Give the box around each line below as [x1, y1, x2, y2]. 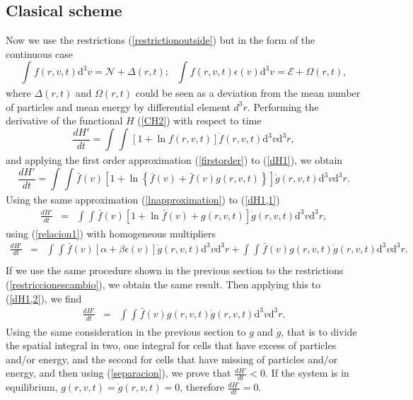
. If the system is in [265, 365, 349, 380]
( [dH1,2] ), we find [6, 290, 82, 305]
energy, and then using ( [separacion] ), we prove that [6, 365, 231, 380]
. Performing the [247, 99, 319, 114]
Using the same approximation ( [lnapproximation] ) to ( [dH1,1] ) [6, 192, 280, 207]
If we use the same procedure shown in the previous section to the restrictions [6, 263, 344, 278]
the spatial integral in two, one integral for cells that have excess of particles [6, 338, 337, 353]
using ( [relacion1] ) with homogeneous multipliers [6, 225, 216, 240]
